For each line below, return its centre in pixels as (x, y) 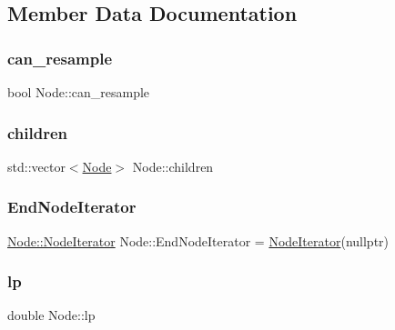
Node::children (173, 166)
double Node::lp (51, 315)
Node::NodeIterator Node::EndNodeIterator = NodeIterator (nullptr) (198, 240)
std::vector (36, 166)
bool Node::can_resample (79, 92)
